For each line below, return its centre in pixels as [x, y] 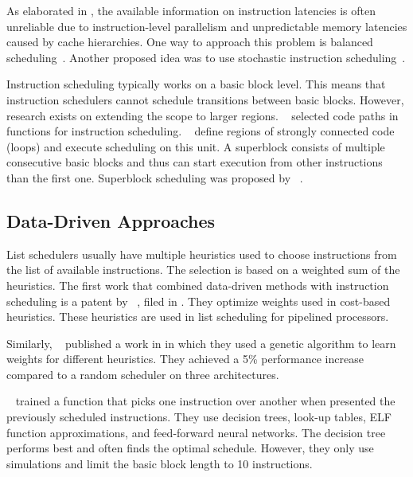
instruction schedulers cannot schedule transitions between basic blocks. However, [205, 99]
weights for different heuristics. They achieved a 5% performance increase [185, 359]
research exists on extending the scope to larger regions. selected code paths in [203, 115]
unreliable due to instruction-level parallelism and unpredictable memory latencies [207, 26]
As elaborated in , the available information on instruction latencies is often [191, 10]
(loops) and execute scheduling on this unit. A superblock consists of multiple [196, 146]
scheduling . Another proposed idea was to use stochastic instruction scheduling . [206, 57]
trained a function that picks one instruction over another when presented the [205, 401]
